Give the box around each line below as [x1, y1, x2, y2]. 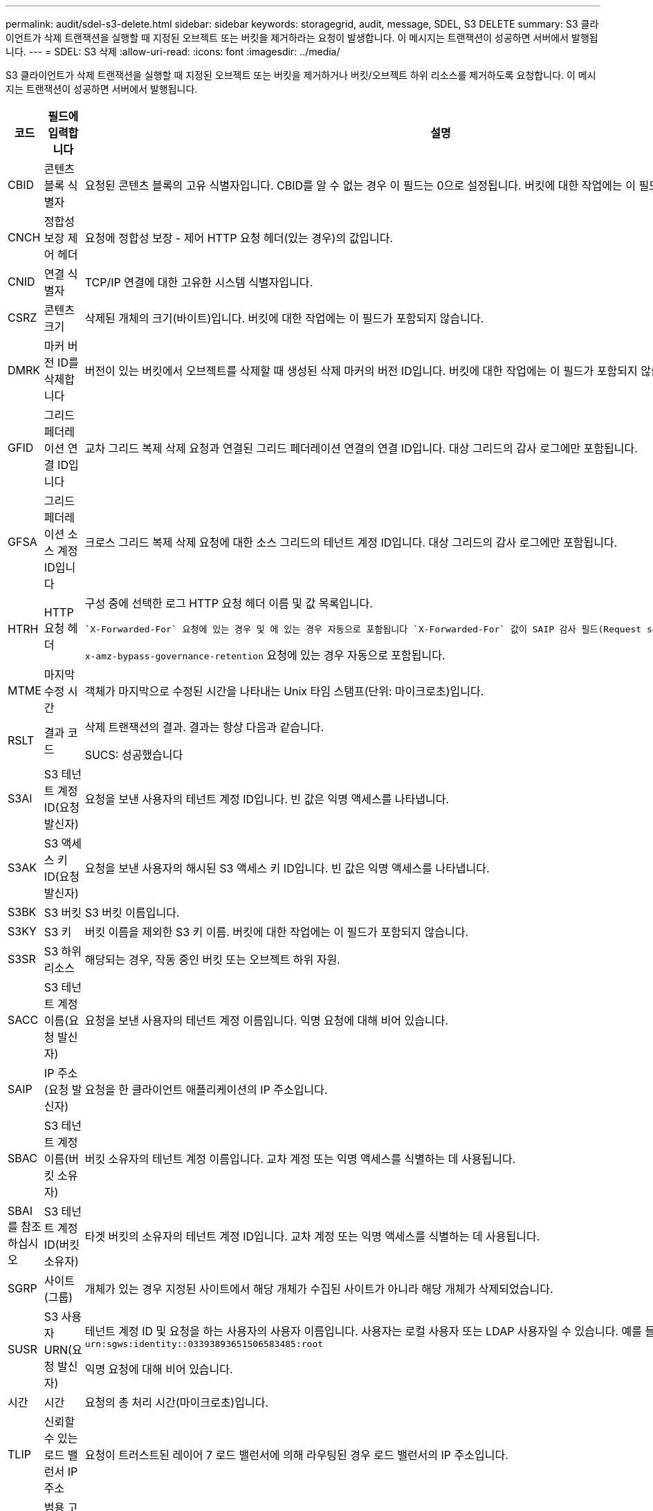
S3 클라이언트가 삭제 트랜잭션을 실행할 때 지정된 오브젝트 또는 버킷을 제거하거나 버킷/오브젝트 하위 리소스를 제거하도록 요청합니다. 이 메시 [6, 69, 596, 81]
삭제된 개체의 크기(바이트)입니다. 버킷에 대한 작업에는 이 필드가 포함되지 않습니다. [84, 311, 484, 325]
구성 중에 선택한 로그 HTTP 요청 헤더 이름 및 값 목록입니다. [84, 596, 373, 610]
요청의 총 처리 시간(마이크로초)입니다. [84, 1395, 268, 1409]
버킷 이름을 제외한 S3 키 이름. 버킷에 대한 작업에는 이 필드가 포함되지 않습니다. [84, 925, 469, 939]
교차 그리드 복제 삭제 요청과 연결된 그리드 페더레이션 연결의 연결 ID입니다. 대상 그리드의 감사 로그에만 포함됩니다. [84, 441, 638, 455]
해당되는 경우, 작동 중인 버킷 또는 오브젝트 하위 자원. [84, 953, 340, 967]
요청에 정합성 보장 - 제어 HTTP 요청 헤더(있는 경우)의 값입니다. [84, 231, 394, 245]
